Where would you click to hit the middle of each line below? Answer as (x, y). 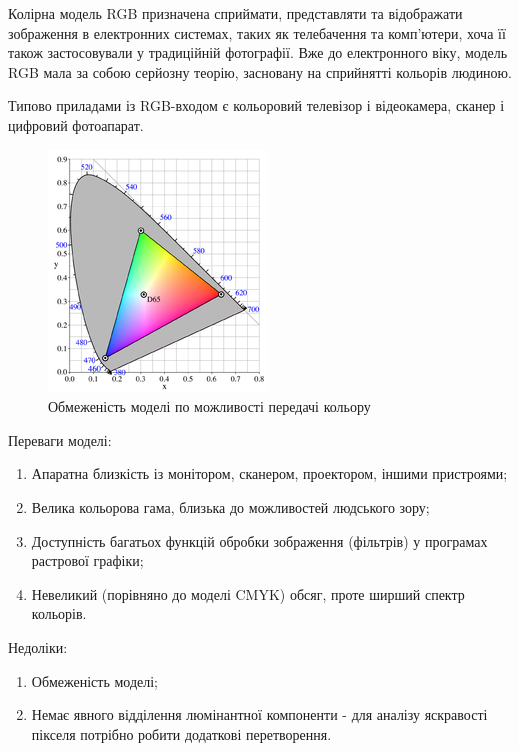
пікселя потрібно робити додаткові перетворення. (181, 733)
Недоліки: (38, 646)
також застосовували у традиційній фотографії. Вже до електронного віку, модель (258, 52)
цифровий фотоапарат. (76, 124)
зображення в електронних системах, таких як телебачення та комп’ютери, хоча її (257, 32)
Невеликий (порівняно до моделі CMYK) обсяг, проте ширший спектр (248, 593)
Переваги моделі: (60, 439)
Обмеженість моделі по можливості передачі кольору (209, 406)
